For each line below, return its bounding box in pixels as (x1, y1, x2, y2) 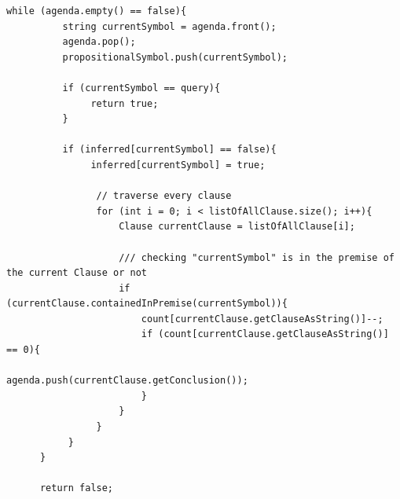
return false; (39, 482, 114, 494)
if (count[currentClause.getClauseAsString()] (141, 328, 389, 340)
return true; (90, 97, 159, 109)
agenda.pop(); (62, 36, 136, 48)
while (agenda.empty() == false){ (6, 6, 187, 17)
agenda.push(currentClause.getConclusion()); (6, 375, 248, 387)
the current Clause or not (6, 267, 147, 279)
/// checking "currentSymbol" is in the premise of (119, 251, 394, 263)
